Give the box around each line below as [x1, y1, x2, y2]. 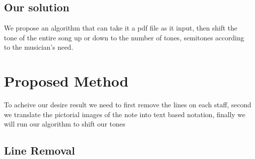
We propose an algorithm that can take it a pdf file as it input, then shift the [4, 23, 238, 33]
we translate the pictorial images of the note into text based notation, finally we [4, 109, 246, 119]
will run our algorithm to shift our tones [4, 119, 126, 129]
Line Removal [4, 143, 75, 158]
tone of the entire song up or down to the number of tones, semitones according [4, 32, 244, 42]
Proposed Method [4, 71, 128, 91]
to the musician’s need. [4, 42, 73, 52]
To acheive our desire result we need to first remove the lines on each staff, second [4, 99, 252, 110]
